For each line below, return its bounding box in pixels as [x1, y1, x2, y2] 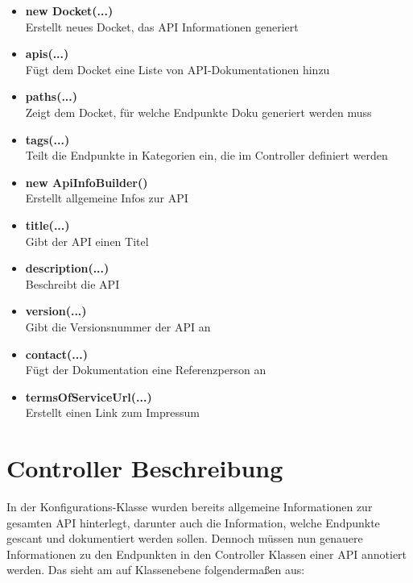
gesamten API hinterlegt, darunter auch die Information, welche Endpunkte [6, 514, 380, 531]
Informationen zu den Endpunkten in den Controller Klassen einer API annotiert [6, 545, 407, 562]
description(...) [25, 260, 109, 277]
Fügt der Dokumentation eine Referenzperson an [25, 361, 266, 378]
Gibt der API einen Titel [25, 232, 149, 249]
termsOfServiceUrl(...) [25, 388, 152, 405]
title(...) [25, 216, 70, 233]
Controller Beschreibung [6, 452, 283, 485]
